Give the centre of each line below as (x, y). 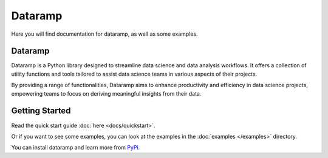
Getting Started (41, 111)
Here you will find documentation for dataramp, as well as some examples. (104, 34)
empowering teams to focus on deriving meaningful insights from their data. (106, 93)
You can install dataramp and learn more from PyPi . (76, 148)
